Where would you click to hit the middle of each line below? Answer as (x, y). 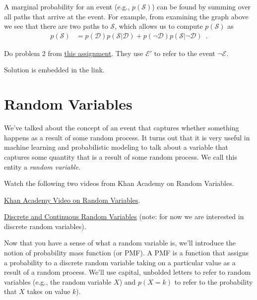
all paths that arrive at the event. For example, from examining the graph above (126, 16)
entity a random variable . (42, 166)
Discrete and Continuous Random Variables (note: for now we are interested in (124, 216)
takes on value (49, 291)
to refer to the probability (214, 281)
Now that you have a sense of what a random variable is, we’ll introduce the (120, 243)
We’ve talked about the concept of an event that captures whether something (122, 128)
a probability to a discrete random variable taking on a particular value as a (120, 262)
